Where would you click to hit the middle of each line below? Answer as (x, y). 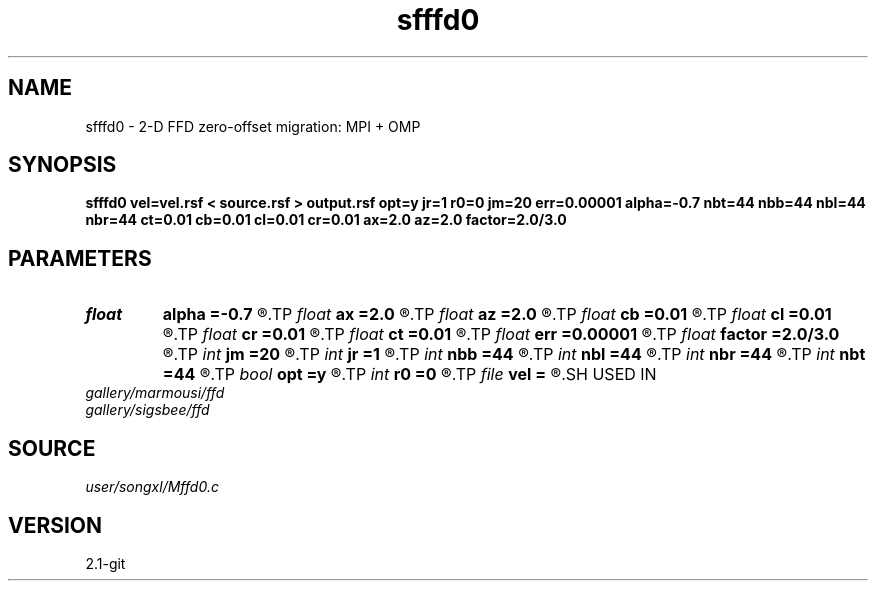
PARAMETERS (80, 258)
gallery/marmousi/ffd (155, 393)
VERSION (55, 525)
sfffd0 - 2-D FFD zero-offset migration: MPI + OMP (253, 126)
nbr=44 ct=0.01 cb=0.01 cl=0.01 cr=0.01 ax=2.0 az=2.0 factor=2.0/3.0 (326, 220)
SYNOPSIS (62, 165)
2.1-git (105, 563)
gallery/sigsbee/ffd (147, 410)
